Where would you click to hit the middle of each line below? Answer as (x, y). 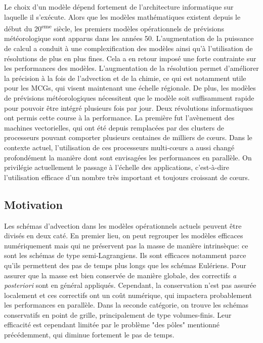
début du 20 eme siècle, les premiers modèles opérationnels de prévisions (114, 28)
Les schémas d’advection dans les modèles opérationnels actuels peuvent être (123, 225)
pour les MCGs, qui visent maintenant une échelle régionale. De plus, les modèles (130, 88)
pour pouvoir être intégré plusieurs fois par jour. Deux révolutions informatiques (129, 108)
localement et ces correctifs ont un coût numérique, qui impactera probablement (128, 295)
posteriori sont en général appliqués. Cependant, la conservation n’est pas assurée (130, 285)
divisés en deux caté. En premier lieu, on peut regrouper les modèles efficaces (124, 235)
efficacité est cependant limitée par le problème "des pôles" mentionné (112, 325)
